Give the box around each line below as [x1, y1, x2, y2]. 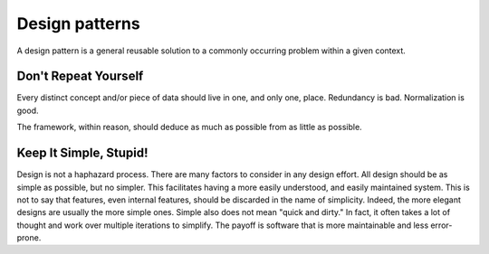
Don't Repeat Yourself [16, 69, 144, 84]
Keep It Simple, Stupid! [16, 146, 149, 161]
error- [430, 220, 453, 230]
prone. [16, 232, 42, 243]
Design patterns [16, 14, 140, 33]
